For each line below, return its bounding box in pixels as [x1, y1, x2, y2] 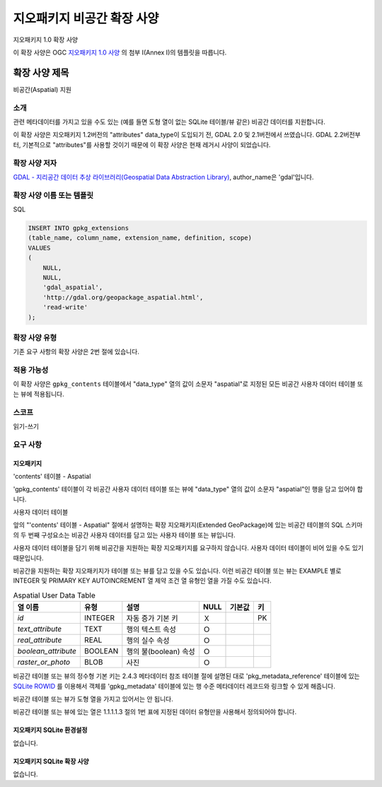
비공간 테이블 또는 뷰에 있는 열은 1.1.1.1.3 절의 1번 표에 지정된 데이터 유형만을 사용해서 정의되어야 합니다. [13, 708, 297, 716]
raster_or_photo [17, 658, 71, 668]
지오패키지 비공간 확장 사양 [13, 11, 159, 26]
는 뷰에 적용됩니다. [13, 390, 64, 398]
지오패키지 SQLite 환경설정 [13, 725, 88, 735]
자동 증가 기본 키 [126, 614, 178, 624]
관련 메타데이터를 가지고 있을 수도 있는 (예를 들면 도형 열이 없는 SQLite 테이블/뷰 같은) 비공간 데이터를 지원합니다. [13, 117, 325, 126]
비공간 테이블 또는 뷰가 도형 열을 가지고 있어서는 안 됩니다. [13, 694, 173, 703]
